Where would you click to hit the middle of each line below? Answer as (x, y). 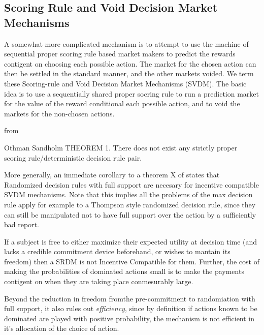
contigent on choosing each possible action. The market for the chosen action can (130, 63)
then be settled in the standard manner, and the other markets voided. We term (129, 73)
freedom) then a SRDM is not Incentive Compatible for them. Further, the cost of (132, 261)
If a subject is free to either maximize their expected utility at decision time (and (131, 241)
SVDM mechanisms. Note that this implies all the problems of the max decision (128, 194)
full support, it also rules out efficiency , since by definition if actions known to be (131, 308)
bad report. (22, 224)
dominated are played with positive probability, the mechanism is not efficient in (129, 318)
